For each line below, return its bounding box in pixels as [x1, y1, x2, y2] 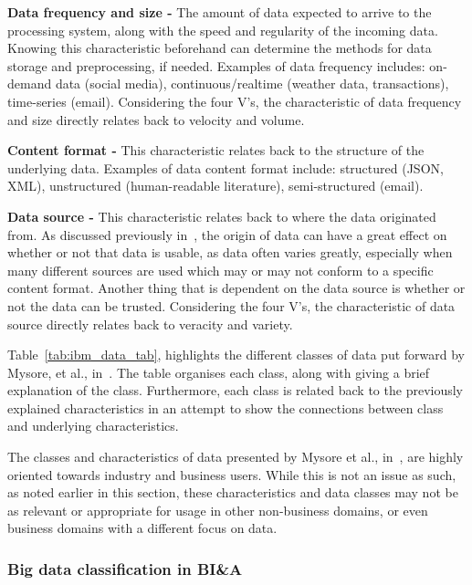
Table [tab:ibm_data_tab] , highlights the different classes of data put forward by [7, 345, 465, 364]
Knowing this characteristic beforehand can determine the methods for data [7, 38, 432, 57]
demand [7, 74, 52, 93]
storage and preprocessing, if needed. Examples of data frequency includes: [7, 56, 425, 75]
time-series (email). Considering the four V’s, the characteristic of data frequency [7, 91, 462, 110]
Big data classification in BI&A [7, 557, 243, 580]
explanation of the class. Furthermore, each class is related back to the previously [7, 381, 463, 400]
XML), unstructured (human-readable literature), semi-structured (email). [7, 176, 424, 195]
